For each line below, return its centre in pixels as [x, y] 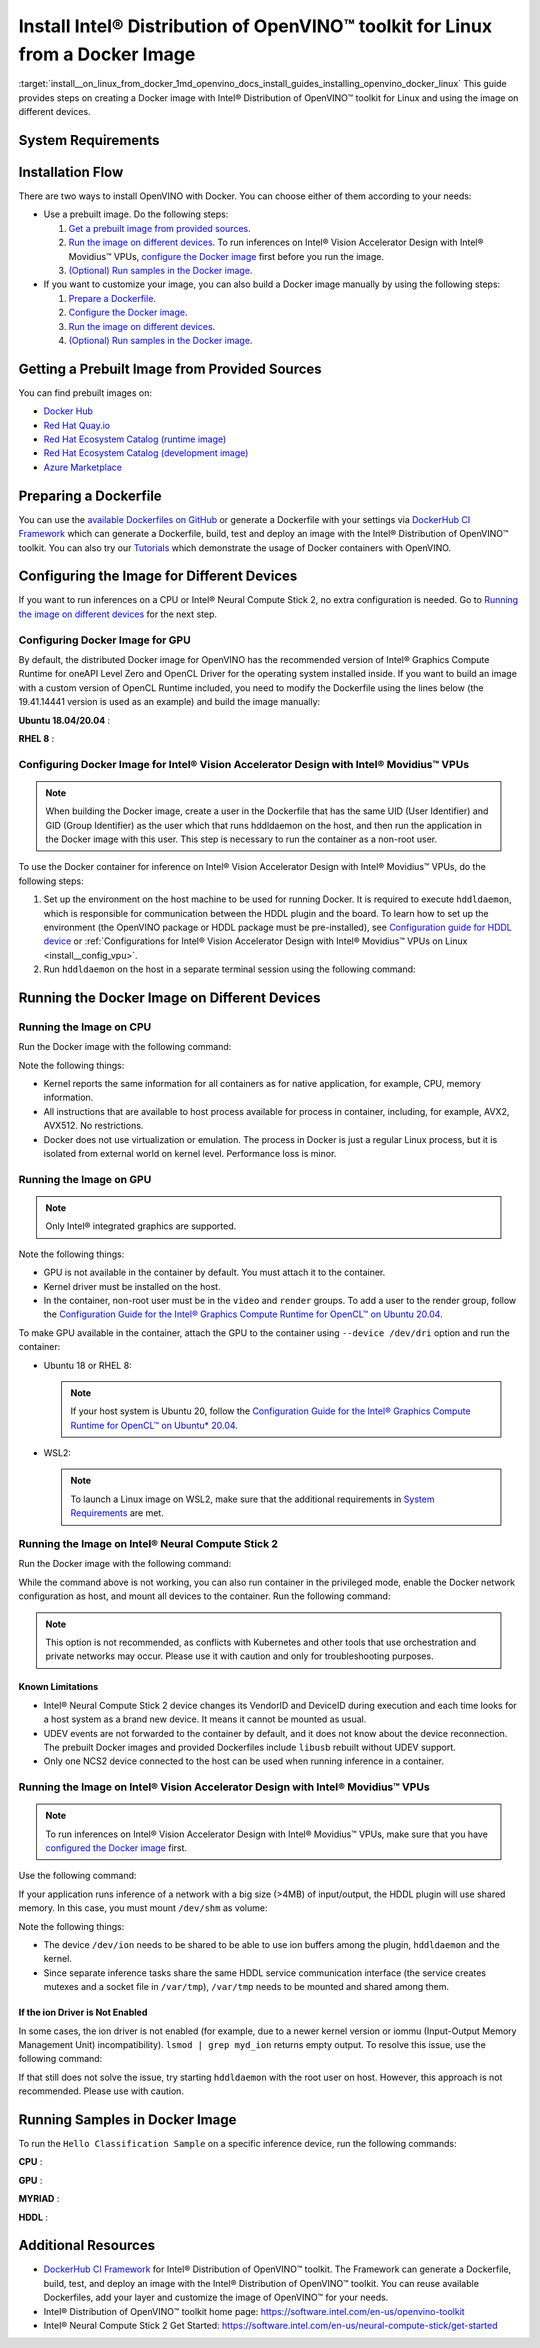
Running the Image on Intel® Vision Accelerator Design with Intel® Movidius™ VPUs [224, 1787]
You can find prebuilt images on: [85, 392]
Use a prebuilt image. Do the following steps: [136, 214]
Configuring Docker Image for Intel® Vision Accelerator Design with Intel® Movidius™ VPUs [244, 764]
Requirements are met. [117, 1513]
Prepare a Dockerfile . [112, 298]
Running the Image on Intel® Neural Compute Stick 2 [148, 1543]
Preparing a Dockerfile [90, 495]
